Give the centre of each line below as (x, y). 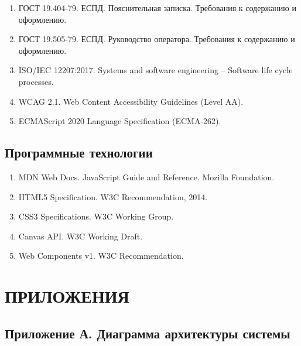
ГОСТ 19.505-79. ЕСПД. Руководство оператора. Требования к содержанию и (157, 39)
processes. (36, 81)
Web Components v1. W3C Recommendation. (101, 256)
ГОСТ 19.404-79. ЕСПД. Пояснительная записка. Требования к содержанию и (157, 8)
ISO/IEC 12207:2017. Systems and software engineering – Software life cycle (155, 70)
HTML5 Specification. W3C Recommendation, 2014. (113, 196)
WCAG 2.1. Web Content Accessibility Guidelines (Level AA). (131, 101)
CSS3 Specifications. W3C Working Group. (96, 216)
